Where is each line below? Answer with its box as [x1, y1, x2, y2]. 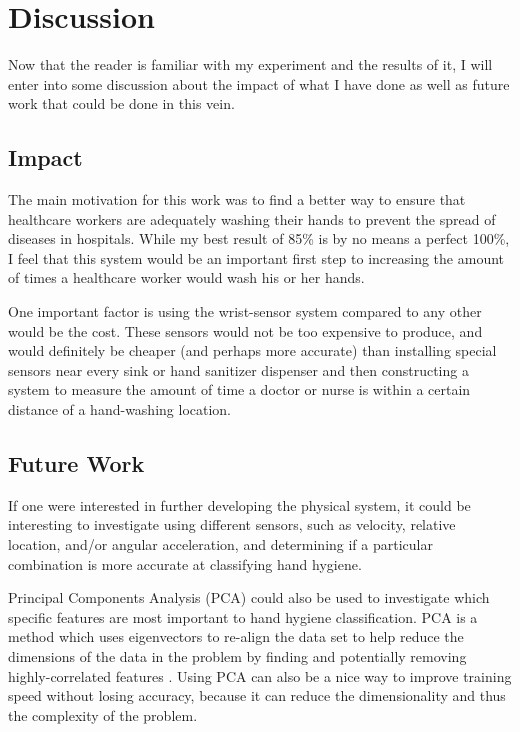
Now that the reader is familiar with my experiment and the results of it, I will [8, 54, 493, 75]
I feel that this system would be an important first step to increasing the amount [8, 247, 505, 268]
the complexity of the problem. [8, 704, 198, 725]
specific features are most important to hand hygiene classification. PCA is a [8, 606, 478, 627]
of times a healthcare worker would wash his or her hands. [8, 267, 365, 288]
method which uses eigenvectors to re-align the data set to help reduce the [8, 626, 464, 647]
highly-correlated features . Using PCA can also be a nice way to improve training [8, 665, 512, 686]
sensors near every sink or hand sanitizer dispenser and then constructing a [8, 359, 469, 380]
